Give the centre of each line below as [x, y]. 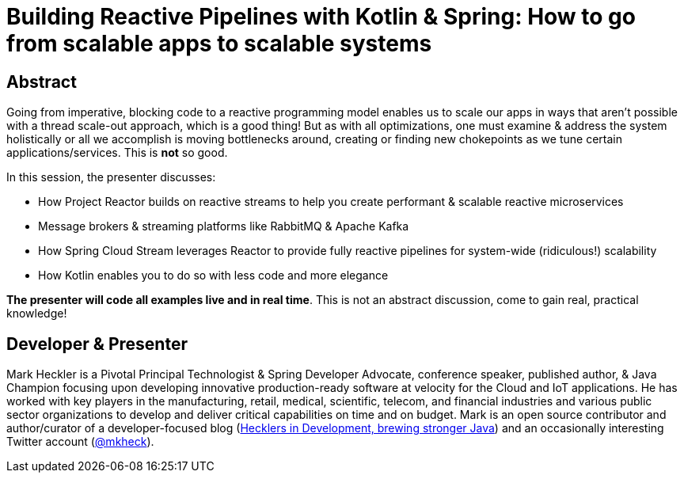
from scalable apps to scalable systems [219, 44]
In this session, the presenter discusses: [111, 177]
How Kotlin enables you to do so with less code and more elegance [213, 276]
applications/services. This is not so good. [117, 153]
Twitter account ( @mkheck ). [80, 442]
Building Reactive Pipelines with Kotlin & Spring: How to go [321, 17]
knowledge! [37, 314]
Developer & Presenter [97, 344]
